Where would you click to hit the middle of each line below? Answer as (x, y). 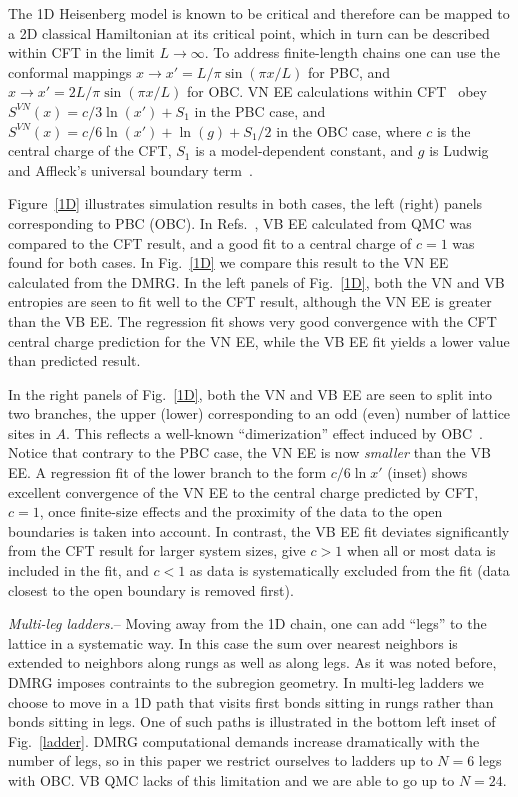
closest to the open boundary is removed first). (151, 589)
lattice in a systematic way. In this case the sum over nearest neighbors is (233, 642)
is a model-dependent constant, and (304, 150)
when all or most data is (421, 550)
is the (453, 130)
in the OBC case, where (349, 130)
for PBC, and (349, 71)
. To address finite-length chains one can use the (352, 52)
